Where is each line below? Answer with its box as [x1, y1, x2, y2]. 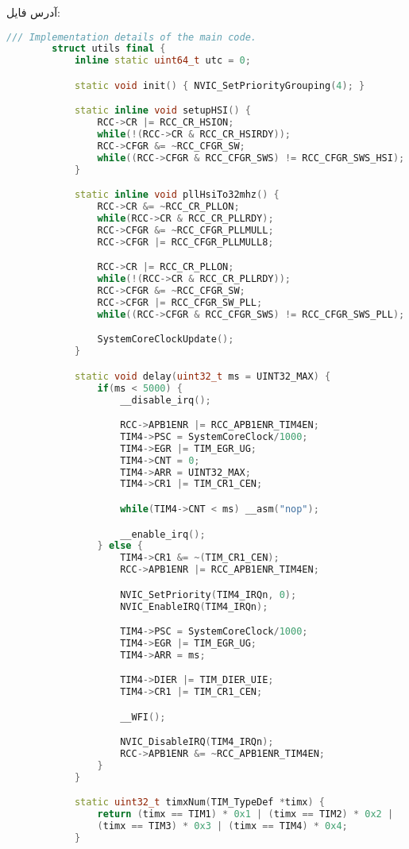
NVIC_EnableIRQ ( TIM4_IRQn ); [120, 600, 268, 612]
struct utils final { [52, 43, 166, 55]
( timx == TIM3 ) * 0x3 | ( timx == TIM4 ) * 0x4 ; [97, 820, 348, 832]
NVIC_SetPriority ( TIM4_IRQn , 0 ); [120, 589, 297, 600]
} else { [97, 540, 143, 552]
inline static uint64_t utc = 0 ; [74, 55, 251, 67]
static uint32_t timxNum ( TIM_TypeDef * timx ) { [74, 797, 325, 808]
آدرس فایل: [6, 4, 60, 20]
